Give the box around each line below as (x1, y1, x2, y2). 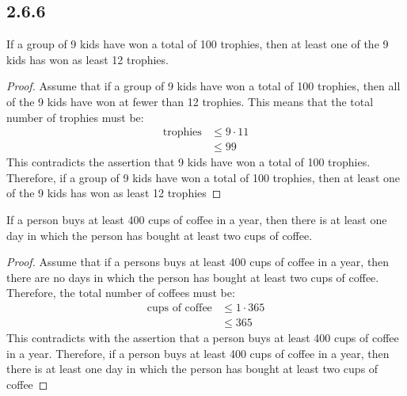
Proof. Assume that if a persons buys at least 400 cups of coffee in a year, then (6, 253, 390, 270)
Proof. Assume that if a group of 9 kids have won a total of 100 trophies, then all (6, 78, 401, 94)
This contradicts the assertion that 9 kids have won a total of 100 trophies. (6, 154, 371, 170)
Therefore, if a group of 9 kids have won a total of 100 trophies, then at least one (6, 169, 400, 185)
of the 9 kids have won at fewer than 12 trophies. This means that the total (6, 93, 374, 109)
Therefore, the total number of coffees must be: (6, 284, 235, 301)
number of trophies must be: (6, 109, 144, 125)
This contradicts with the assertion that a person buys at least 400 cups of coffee (6, 329, 399, 346)
